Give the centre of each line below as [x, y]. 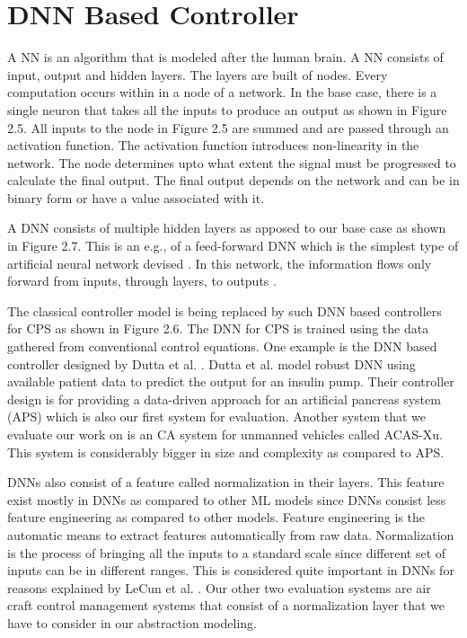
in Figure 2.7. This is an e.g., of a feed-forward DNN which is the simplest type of [233, 246]
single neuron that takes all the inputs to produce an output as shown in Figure [227, 109]
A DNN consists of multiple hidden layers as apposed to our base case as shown [227, 228]
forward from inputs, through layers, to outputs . [142, 281]
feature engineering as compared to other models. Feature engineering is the [216, 517]
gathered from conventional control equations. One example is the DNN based [222, 346]
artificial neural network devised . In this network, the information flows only [220, 263]
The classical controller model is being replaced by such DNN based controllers [225, 310]
